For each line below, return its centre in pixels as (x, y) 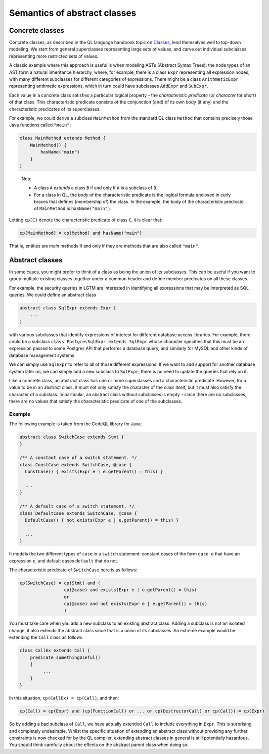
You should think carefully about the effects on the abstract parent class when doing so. (99, 745)
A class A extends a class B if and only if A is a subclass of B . (96, 188)
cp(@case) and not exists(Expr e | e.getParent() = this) (135, 604)
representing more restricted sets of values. (54, 56)
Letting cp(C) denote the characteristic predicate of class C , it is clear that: (86, 220)
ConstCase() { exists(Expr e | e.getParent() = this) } (94, 472)
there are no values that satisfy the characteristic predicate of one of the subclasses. (96, 402)
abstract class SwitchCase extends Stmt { (72, 437)
